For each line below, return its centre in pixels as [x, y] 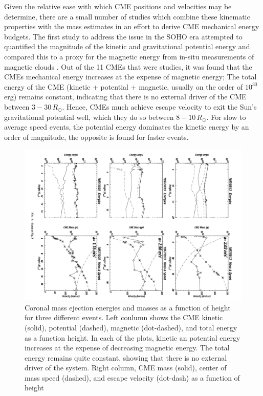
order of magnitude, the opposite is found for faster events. [96, 137]
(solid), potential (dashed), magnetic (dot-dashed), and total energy [131, 327]
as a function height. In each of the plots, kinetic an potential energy [133, 337]
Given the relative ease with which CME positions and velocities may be [118, 6]
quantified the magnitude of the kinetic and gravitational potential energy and [127, 46]
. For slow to [226, 117]
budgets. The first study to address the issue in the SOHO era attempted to [123, 36]
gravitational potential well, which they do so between [89, 117]
